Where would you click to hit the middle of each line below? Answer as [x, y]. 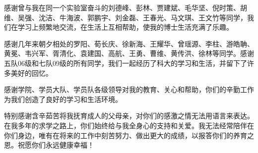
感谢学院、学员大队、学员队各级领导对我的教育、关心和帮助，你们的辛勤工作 [129, 89]
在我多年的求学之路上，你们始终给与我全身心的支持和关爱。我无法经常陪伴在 [129, 125]
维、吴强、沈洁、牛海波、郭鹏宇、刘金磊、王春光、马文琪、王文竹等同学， [126, 17]
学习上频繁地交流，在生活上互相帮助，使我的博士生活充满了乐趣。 [125, 27]
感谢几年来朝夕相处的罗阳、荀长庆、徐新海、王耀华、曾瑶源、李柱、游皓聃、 [129, 43]
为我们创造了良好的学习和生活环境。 [63, 99]
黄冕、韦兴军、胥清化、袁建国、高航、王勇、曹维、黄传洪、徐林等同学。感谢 [129, 53]
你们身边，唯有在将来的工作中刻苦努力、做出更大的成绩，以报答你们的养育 [126, 135]
